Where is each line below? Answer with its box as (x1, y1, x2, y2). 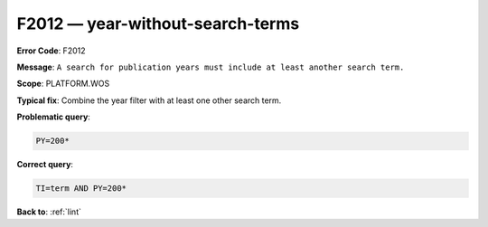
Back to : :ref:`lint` (16, 206, 81, 217)
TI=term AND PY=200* (35, 184, 127, 194)
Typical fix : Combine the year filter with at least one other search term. (16, 95, 282, 106)
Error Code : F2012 (16, 45, 86, 56)
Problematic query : (16, 111, 90, 122)
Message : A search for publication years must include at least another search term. (16, 61, 405, 72)
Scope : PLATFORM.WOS (16, 78, 110, 90)
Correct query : (16, 159, 74, 170)
